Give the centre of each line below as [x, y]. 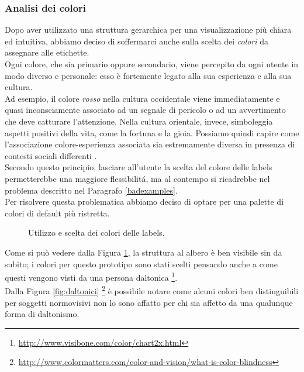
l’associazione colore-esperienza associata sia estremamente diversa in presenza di [150, 144]
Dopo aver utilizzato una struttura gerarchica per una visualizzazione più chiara [148, 30]
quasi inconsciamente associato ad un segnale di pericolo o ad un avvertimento [145, 110]
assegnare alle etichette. [47, 52]
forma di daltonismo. [42, 314]
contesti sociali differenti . [51, 155]
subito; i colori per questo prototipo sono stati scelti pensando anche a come [141, 263]
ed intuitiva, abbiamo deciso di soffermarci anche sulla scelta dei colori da [137, 41]
